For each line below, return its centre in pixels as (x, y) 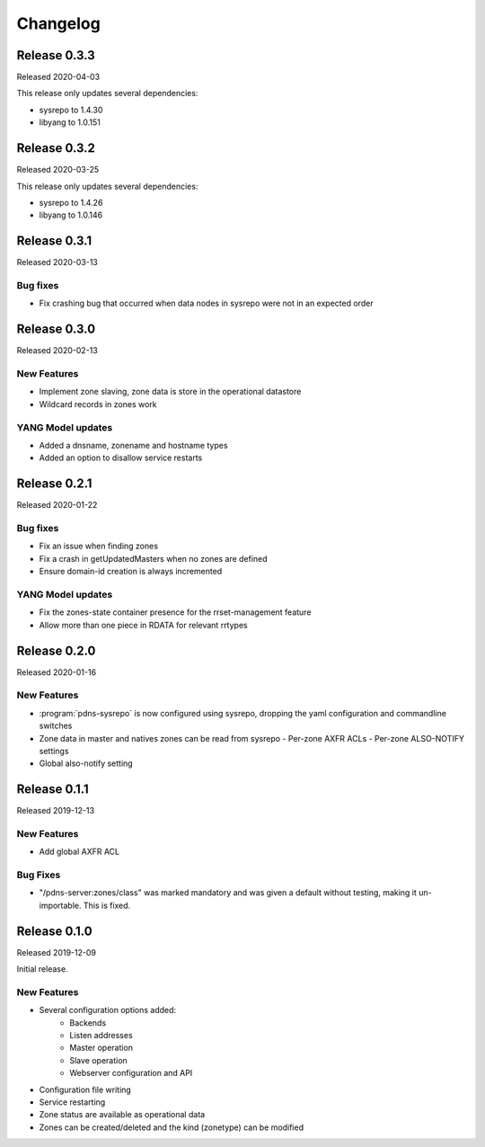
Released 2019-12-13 (55, 811)
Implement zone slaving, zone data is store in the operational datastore (170, 392)
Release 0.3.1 (54, 241)
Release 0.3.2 (56, 148)
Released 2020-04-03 (58, 77)
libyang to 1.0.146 (71, 215)
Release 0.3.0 (56, 329)
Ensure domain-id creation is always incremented (131, 572)
